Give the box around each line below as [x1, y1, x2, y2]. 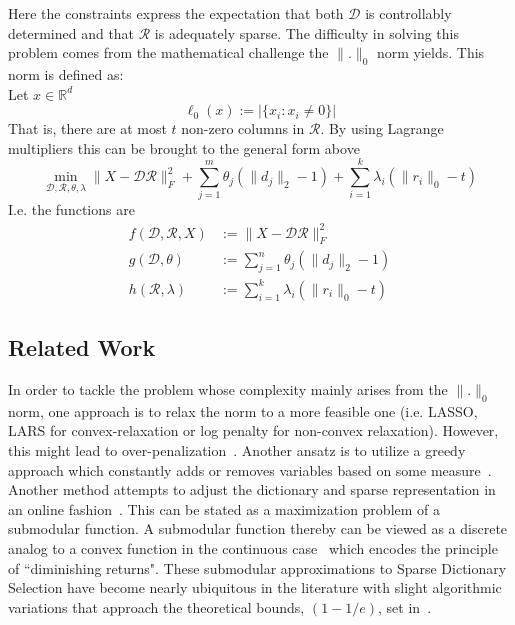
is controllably [365, 3, 452, 23]
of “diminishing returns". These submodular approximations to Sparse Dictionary [8, 557, 507, 578]
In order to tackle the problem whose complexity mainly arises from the [8, 378, 448, 399]
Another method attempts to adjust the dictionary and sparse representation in [8, 479, 496, 500]
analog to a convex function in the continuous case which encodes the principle [8, 537, 498, 558]
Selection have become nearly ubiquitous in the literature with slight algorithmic [8, 577, 502, 598]
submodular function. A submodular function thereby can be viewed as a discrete [8, 518, 508, 539]
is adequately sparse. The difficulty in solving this [154, 22, 459, 43]
